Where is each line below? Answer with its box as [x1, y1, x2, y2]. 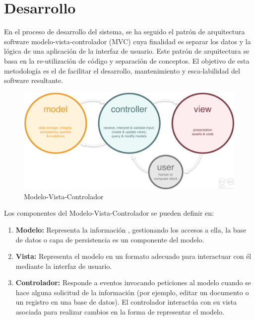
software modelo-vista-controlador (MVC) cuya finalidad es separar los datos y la [4, 36, 251, 46]
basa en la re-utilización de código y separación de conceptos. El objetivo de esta [4, 55, 250, 66]
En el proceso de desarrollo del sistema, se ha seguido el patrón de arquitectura [4, 26, 245, 37]
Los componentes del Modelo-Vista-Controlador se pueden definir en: [4, 208, 214, 218]
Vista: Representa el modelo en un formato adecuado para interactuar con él [15, 251, 252, 261]
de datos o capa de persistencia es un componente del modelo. [15, 234, 204, 244]
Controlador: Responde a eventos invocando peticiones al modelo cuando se [15, 277, 252, 288]
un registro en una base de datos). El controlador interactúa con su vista [15, 297, 237, 307]
